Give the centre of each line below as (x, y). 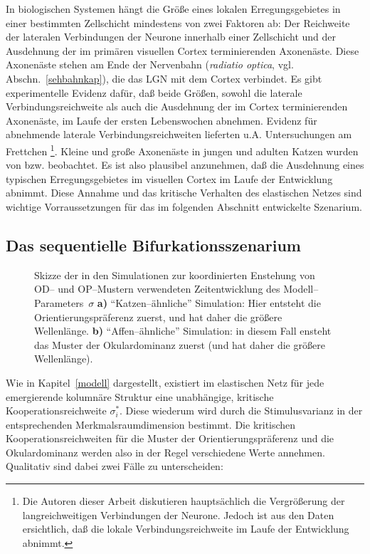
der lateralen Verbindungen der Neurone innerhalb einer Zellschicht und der (171, 37)
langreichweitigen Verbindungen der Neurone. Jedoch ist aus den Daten (178, 514)
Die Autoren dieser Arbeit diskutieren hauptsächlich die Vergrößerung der (184, 501)
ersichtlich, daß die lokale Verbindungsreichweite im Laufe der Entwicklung (186, 529)
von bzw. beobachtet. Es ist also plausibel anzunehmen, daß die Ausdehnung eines (185, 165)
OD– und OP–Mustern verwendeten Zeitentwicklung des (157, 289)
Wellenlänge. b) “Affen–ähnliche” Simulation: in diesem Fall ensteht (183, 331)
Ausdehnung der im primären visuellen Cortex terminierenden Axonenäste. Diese (183, 50)
